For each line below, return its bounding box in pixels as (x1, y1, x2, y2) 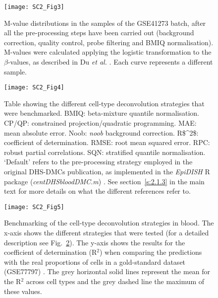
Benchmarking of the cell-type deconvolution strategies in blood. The (4, 218, 214, 228)
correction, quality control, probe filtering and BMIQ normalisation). (4, 37, 214, 47)
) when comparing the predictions (99, 247, 202, 257)
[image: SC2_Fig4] (4, 84, 64, 91)
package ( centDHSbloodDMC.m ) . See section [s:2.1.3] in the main (4, 176, 205, 186)
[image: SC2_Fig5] (4, 203, 64, 211)
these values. (4, 286, 42, 296)
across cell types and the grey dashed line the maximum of (26, 276, 205, 287)
